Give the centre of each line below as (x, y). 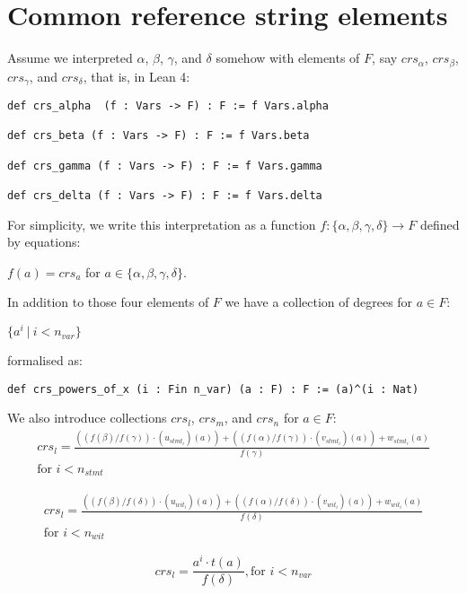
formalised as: (45, 360)
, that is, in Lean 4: (137, 76)
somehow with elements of (288, 58)
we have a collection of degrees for (319, 302)
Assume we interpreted (70, 58)
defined (440, 224)
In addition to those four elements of (108, 302)
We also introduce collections (87, 418)
